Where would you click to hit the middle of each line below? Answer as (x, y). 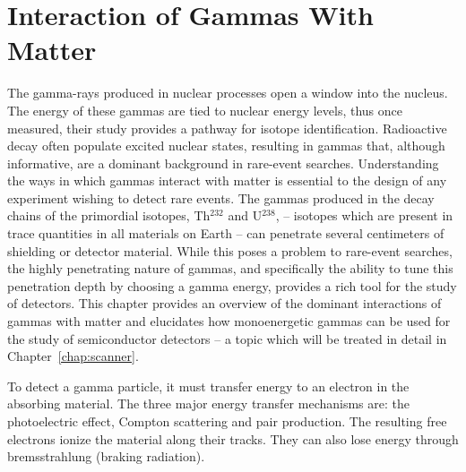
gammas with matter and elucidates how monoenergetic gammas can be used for (229, 321)
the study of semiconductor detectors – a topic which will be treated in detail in (227, 338)
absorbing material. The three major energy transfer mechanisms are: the (208, 403)
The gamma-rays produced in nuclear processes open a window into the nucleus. (228, 93)
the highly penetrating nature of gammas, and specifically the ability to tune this (230, 268)
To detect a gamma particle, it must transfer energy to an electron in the (208, 386)
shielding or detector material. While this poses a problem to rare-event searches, (230, 250)
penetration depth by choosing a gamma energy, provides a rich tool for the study (232, 285)
